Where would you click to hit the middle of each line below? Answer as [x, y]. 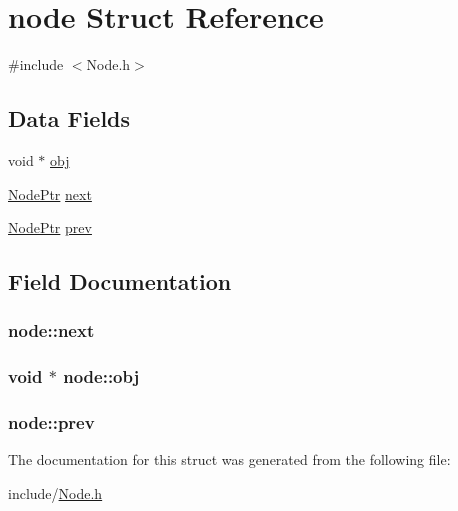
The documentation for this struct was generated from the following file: [229, 459]
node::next [51, 330]
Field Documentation [120, 281]
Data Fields [69, 118]
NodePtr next [50, 193]
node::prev [51, 422]
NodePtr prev [50, 227]
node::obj [101, 376]
